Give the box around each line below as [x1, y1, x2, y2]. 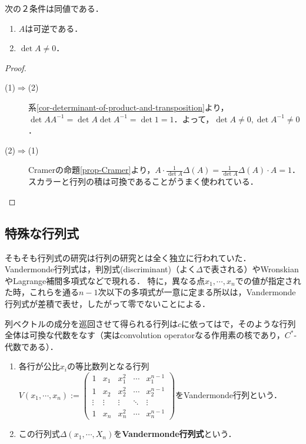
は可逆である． [25, 22, 83, 34]
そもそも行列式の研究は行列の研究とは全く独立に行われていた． [5, 251, 251, 263]
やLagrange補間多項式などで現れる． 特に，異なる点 [5, 274, 205, 286]
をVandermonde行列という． [175, 389, 282, 400]
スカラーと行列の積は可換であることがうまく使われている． [28, 175, 258, 188]
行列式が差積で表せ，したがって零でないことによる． [5, 297, 210, 309]
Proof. [5, 61, 26, 74]
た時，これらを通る [5, 286, 79, 298]
